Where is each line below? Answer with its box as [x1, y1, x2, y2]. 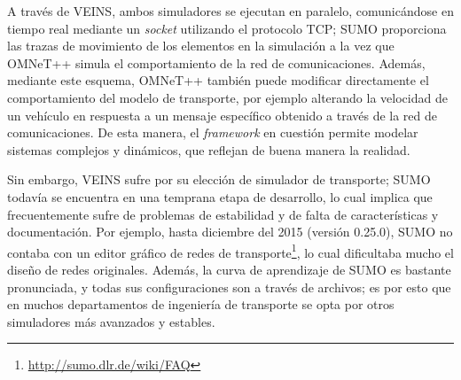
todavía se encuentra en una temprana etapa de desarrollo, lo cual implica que [7, 187, 433, 206]
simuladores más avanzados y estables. [7, 312, 215, 330]
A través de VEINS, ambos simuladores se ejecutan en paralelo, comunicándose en [7, 2, 454, 19]
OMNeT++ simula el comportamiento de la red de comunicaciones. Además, [7, 53, 426, 72]
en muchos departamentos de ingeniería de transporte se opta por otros [7, 295, 395, 314]
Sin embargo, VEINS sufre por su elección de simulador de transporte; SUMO [7, 170, 431, 189]
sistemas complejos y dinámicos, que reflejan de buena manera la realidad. [7, 140, 410, 159]
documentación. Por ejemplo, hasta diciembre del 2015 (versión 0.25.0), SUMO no [7, 222, 453, 241]
